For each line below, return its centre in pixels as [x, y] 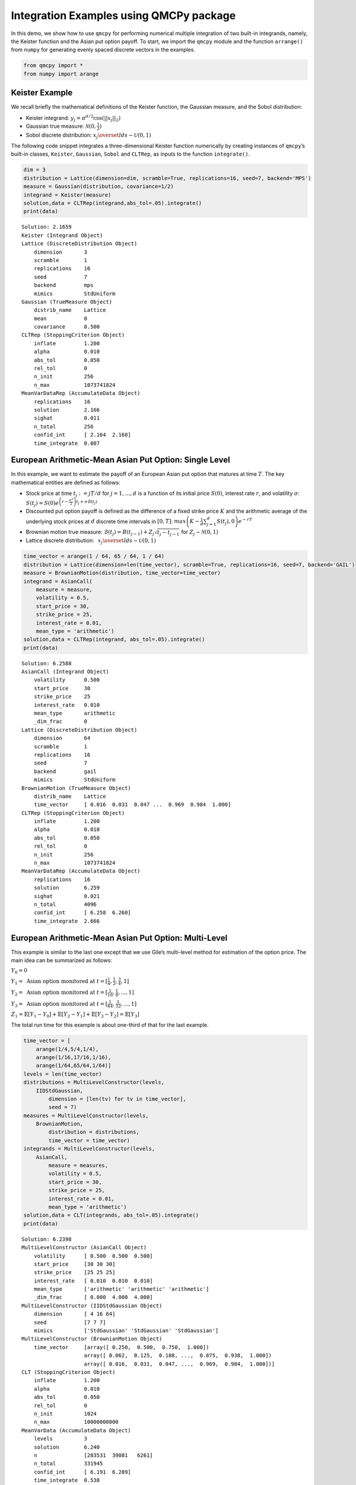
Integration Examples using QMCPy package [123, 15]
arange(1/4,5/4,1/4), [67, 1049]
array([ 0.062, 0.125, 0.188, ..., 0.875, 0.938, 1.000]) [178, 1356]
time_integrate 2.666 [67, 921]
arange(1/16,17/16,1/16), [74, 1057]
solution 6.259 [67, 888]
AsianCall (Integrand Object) [66, 672]
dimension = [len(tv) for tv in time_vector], [117, 1099]
